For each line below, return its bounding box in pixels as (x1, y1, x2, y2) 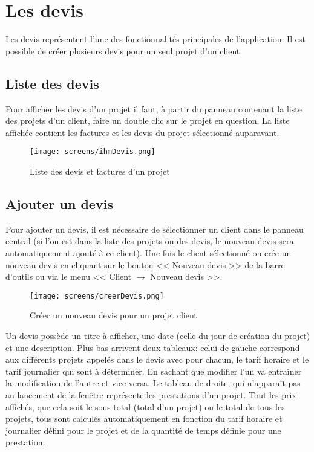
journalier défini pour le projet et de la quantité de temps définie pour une (5, 424, 281, 436)
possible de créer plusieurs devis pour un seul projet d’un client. (5, 44, 243, 57)
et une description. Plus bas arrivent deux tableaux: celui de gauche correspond (5, 341, 300, 354)
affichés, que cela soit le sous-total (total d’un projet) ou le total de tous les (5, 400, 285, 413)
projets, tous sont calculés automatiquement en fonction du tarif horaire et (5, 412, 283, 425)
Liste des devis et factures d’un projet (30, 164, 170, 177)
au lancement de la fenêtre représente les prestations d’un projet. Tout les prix (5, 388, 296, 401)
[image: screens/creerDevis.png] (30, 291, 164, 300)
